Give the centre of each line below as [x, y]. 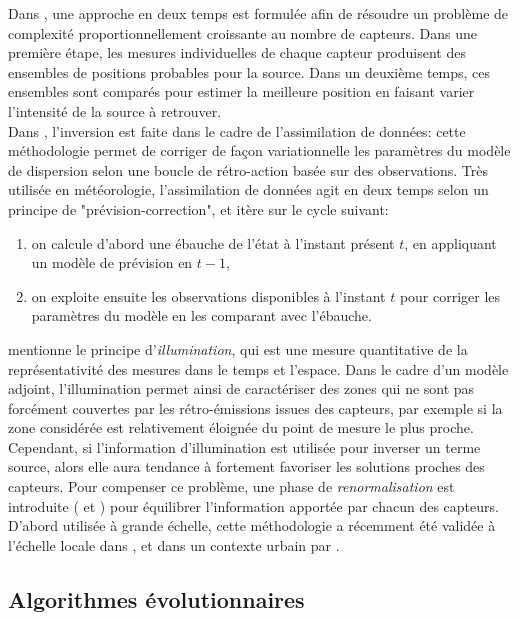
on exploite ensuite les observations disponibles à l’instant [208, 295]
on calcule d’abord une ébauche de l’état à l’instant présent [213, 242]
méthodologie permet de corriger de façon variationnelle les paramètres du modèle [259, 150]
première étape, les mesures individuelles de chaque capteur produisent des [237, 52]
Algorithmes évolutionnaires [156, 598]
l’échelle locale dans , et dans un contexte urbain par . [174, 544]
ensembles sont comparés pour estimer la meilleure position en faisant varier [241, 91]
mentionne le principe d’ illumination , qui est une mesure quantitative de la [238, 348]
